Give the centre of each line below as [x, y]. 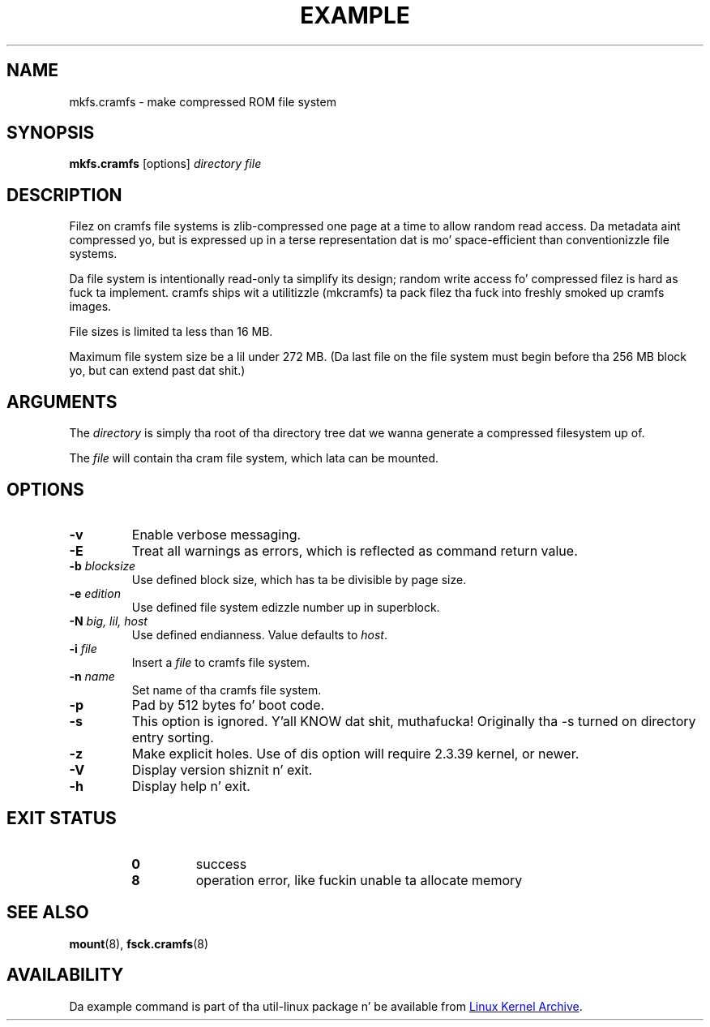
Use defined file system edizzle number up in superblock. [286, 607]
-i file [83, 648]
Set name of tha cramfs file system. [227, 690]
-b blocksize [103, 565]
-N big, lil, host [108, 621]
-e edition [95, 593]
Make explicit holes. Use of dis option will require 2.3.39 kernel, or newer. [355, 753]
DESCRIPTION [64, 195]
